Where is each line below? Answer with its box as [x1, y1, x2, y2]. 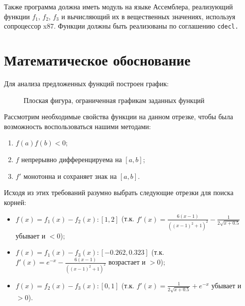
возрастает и [108, 257, 146, 267]
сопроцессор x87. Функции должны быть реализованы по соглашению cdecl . [4, 21, 239, 31]
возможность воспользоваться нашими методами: [4, 121, 151, 131]
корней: [4, 197, 27, 207]
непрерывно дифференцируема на [21, 154, 122, 164]
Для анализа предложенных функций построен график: [4, 78, 169, 88]
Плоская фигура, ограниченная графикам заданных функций [24, 95, 205, 105]
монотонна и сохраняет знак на [23, 170, 117, 181]
